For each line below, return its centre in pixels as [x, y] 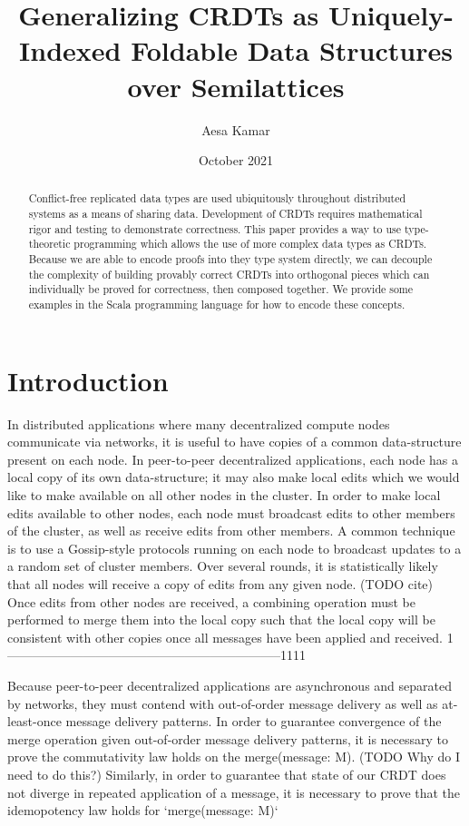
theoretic [49, 244]
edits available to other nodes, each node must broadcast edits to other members [231, 512]
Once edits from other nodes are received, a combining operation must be [211, 601]
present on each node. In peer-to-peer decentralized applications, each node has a [233, 459]
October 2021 [236, 160]
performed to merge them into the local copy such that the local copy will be [221, 619]
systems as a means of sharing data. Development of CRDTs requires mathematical [225, 214]
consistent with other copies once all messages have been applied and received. [225, 637]
